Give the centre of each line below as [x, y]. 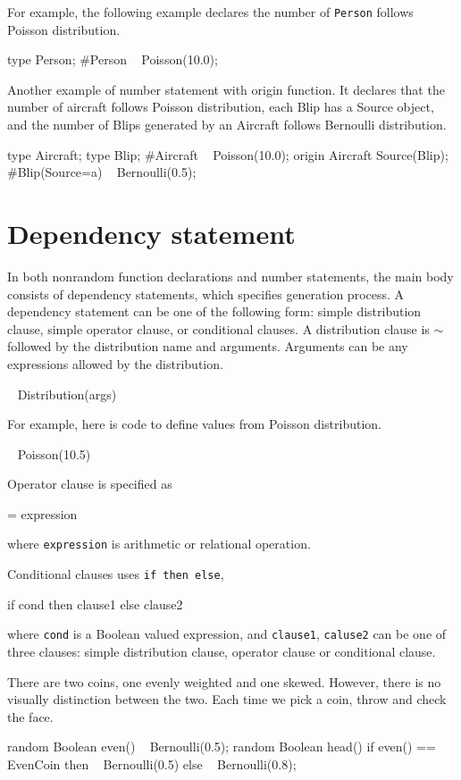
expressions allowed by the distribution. [115, 363]
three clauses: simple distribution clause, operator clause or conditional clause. [222, 652]
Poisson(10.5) [54, 453]
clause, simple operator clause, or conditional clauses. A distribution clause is [218, 328]
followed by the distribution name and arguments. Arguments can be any [208, 346]
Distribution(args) [67, 394]
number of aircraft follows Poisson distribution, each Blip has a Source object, [221, 107]
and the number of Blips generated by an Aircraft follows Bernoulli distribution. [227, 125]
